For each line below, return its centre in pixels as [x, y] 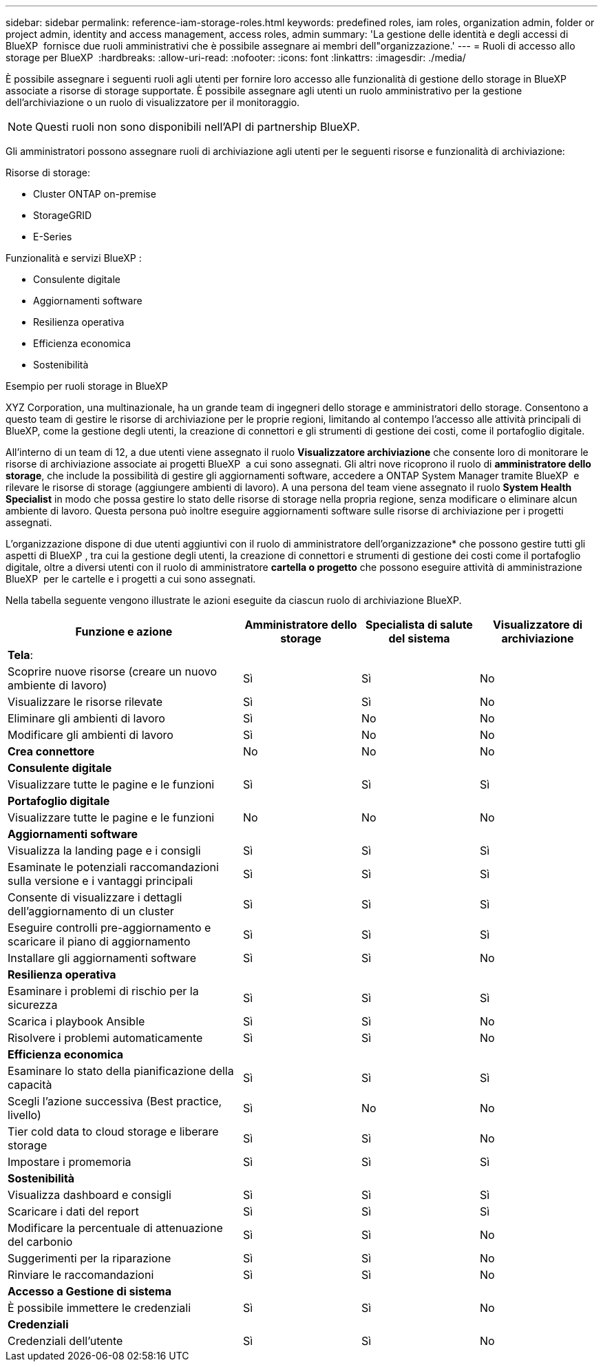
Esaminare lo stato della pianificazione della [121, 1071]
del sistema [419, 638]
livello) [24, 1115]
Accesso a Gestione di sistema [89, 1291]
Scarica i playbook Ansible [76, 1021]
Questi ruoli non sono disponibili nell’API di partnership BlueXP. [198, 127]
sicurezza [33, 1005]
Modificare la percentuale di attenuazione [115, 1228]
